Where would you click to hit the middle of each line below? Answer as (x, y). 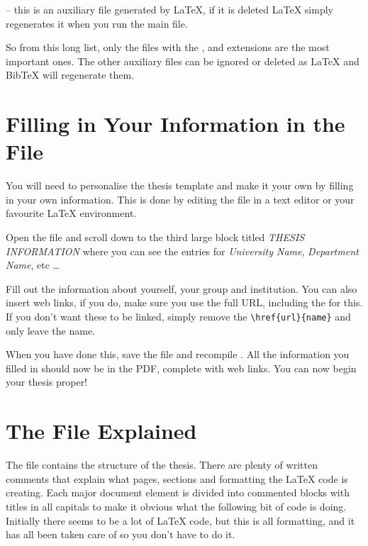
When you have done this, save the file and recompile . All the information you (178, 354)
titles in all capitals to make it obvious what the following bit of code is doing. (176, 506)
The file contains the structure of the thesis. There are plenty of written (162, 465)
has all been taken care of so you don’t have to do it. (121, 534)
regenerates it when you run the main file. (97, 23)
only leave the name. (50, 330)
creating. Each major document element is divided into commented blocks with (178, 492)
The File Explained (101, 431)
